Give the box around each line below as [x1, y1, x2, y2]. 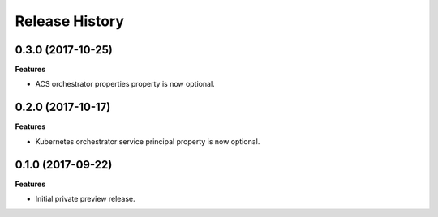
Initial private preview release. [35, 194, 135, 204]
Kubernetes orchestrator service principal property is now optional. [35, 136, 260, 146]
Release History [15, 12, 125, 30]
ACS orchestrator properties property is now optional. [35, 79, 215, 89]
